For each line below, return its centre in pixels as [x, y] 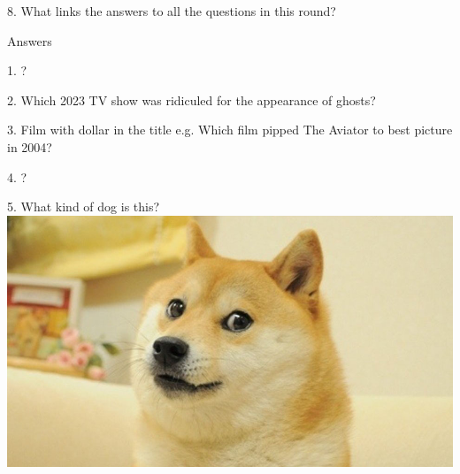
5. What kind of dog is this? [84, 206]
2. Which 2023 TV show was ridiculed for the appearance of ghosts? [192, 99]
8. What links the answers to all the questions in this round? [172, 11]
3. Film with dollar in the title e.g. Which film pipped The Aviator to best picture [230, 130]
